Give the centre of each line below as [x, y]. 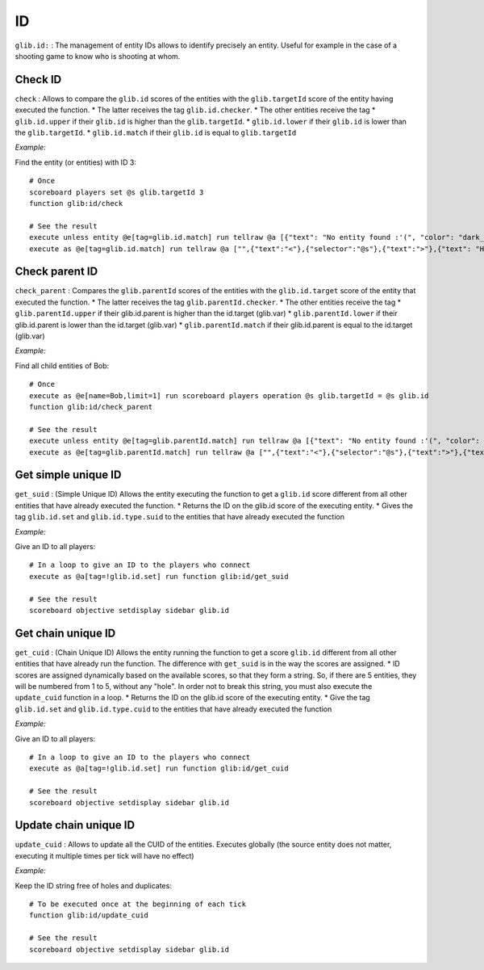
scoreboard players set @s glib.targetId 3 [117, 192]
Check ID [38, 80]
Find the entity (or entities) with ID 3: [76, 162]
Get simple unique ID [68, 475]
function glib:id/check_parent [91, 407]
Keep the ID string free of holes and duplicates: [94, 885]
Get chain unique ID [65, 633]
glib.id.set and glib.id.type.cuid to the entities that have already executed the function [173, 709]
